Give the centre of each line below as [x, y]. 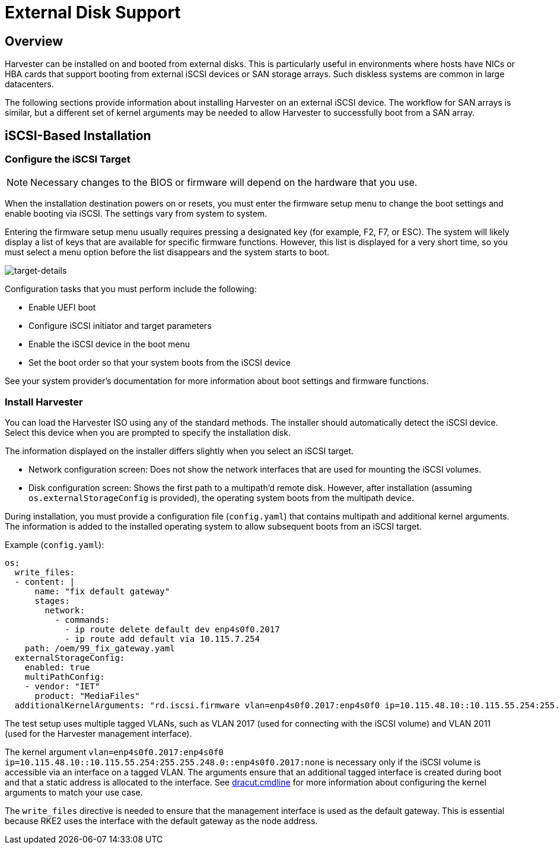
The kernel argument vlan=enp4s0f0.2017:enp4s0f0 [114, 752]
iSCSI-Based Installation [78, 135]
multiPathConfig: [65, 677]
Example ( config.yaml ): [55, 545]
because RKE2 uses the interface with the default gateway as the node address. [161, 821]
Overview [34, 41]
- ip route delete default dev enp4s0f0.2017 [172, 630]
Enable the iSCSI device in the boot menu [109, 344]
